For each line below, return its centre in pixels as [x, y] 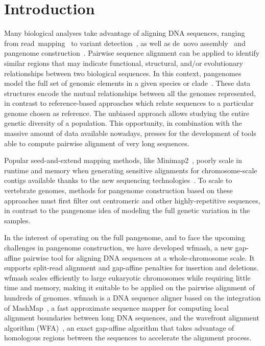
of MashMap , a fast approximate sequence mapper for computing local [116, 307]
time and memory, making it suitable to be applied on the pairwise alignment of [130, 287]
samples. [17, 220]
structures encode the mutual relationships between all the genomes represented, [130, 93]
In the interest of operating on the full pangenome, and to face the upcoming [125, 237]
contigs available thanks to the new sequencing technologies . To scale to [118, 180]
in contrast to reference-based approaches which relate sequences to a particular [129, 103]
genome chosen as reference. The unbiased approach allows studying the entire [127, 113]
